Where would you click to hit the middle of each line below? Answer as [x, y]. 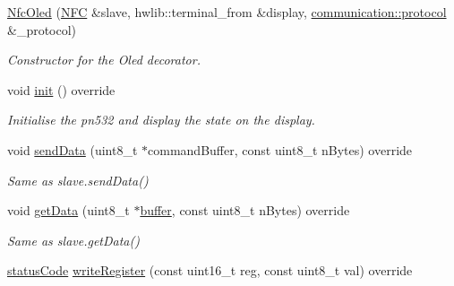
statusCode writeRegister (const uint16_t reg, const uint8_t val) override [210, 270]
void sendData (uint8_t [73, 149]
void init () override [61, 89]
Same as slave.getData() [73, 240]
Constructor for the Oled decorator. [104, 60]
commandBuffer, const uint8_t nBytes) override [280, 149]
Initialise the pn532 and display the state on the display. [161, 120]
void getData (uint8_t [69, 210]
